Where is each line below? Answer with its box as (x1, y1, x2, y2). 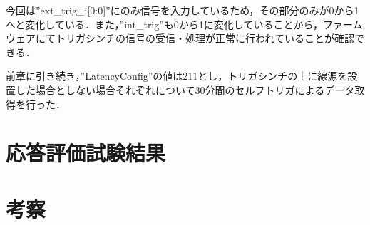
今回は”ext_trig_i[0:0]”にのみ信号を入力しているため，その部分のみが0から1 (6, 3, 359, 17)
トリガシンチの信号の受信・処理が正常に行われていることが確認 (55, 31, 354, 46)
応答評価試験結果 (6, 138, 166, 167)
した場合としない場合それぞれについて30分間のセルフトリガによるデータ (15, 82, 355, 97)
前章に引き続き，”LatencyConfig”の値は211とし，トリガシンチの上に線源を (6, 68, 348, 83)
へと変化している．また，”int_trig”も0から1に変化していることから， (6, 16, 324, 31)
